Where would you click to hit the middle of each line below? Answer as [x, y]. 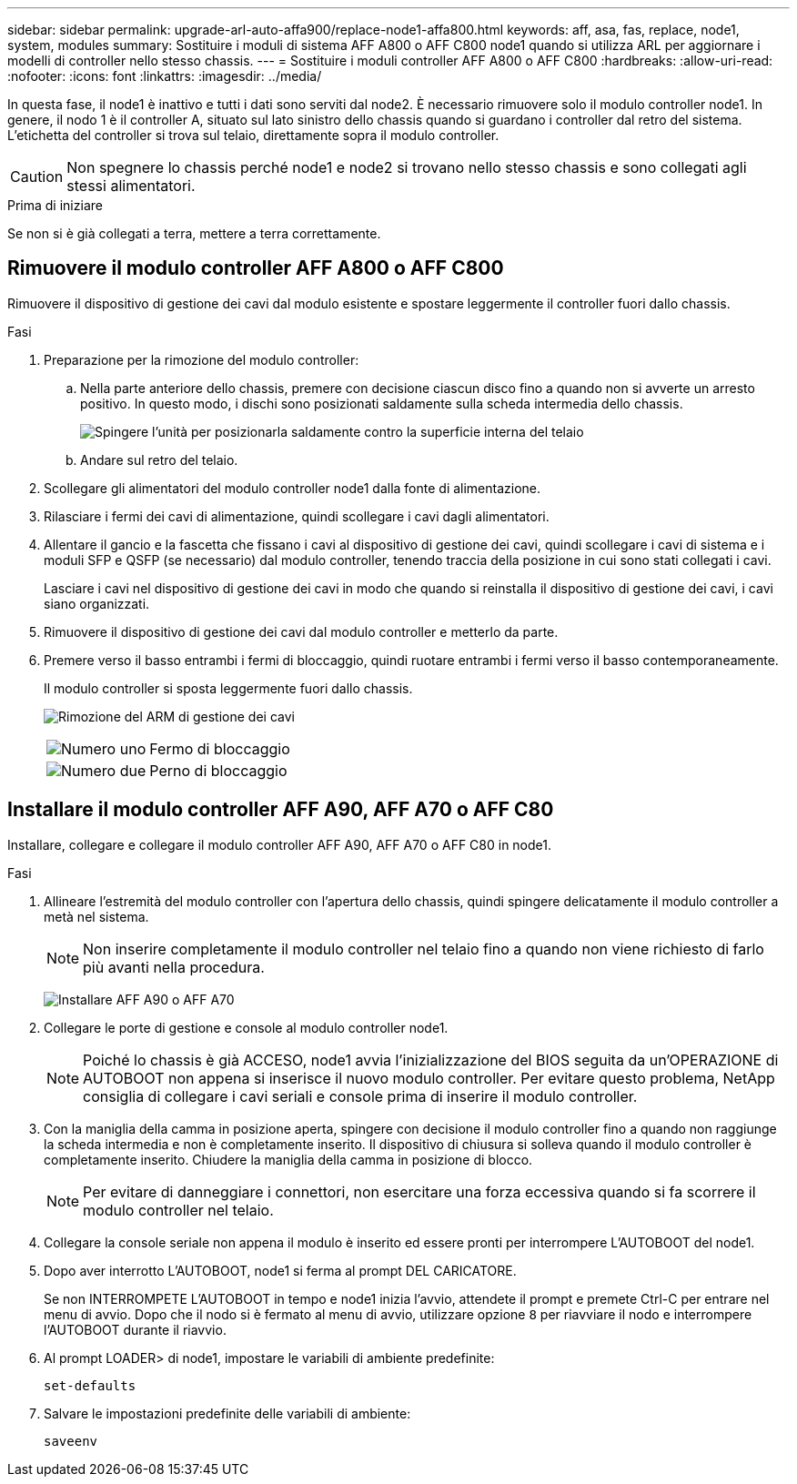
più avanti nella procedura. [174, 967]
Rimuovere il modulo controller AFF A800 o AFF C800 [256, 268]
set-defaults [90, 1385]
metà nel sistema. [96, 916]
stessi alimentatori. [131, 186]
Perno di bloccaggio [218, 770]
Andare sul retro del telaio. [159, 459]
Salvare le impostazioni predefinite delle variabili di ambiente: [227, 1413]
